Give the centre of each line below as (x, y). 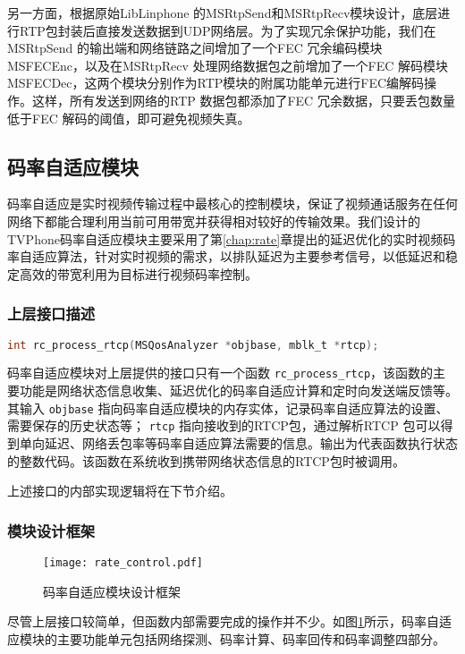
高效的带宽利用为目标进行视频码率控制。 (138, 273)
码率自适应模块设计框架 (112, 591)
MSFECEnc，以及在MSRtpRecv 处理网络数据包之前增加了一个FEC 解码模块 (228, 65)
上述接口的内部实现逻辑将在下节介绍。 (120, 491)
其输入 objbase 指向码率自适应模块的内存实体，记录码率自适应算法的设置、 (228, 408)
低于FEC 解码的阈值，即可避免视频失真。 (129, 118)
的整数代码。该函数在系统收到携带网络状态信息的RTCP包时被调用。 (206, 460)
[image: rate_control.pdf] (123, 562)
